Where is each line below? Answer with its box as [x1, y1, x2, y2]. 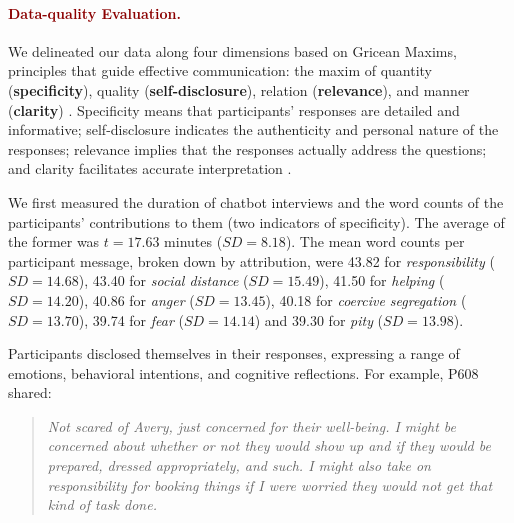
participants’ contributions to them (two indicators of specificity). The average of [8, 211, 505, 232]
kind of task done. [47, 494, 157, 515]
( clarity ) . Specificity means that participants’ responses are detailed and [8, 99, 460, 120]
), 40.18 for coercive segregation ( [265, 289, 467, 310]
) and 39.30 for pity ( [254, 309, 384, 330]
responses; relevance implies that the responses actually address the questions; [8, 138, 487, 159]
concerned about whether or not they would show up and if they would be [47, 435, 491, 456]
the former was [8, 231, 100, 252]
